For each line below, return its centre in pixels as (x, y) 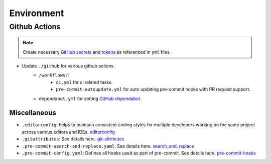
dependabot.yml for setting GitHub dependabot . (90, 99)
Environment (37, 13)
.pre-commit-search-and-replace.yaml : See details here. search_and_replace (108, 146)
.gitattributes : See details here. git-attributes (73, 139)
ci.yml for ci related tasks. (84, 82)
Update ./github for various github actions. (68, 66)
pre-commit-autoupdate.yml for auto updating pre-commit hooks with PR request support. (153, 89)
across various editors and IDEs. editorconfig (69, 132)
